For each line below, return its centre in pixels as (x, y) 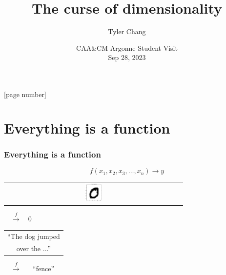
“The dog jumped (34, 236)
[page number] (25, 94)
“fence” (44, 268)
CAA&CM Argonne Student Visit (127, 48)
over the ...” (34, 248)
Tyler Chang (127, 31)
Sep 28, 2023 (127, 57)
